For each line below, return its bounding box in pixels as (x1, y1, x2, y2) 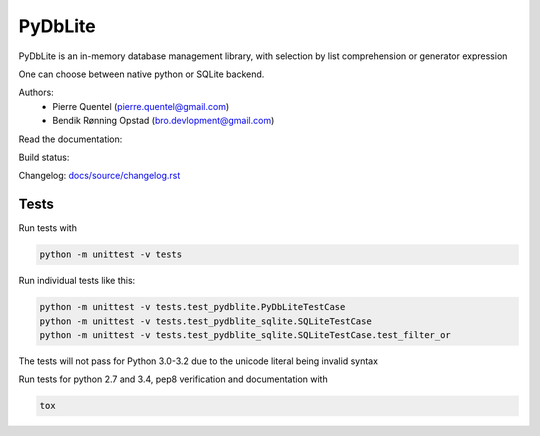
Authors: (18, 86, 54, 99)
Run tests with (18, 222, 77, 234)
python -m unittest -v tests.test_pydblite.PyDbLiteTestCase (39, 301, 346, 313)
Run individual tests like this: (18, 275, 136, 287)
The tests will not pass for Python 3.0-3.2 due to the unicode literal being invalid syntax (18, 355, 379, 367)
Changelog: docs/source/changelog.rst (18, 170, 181, 182)
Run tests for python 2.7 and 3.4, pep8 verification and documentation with (18, 373, 329, 385)
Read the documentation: (18, 133, 123, 145)
